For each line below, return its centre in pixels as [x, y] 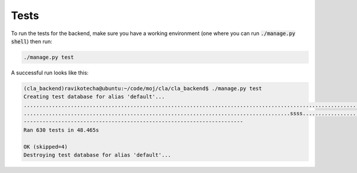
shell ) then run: [32, 41]
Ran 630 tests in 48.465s [61, 130]
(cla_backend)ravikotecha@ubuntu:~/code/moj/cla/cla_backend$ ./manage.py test [143, 88]
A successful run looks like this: [50, 73]
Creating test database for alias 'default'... [94, 97]
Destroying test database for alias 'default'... [97, 155]
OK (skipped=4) [46, 147]
